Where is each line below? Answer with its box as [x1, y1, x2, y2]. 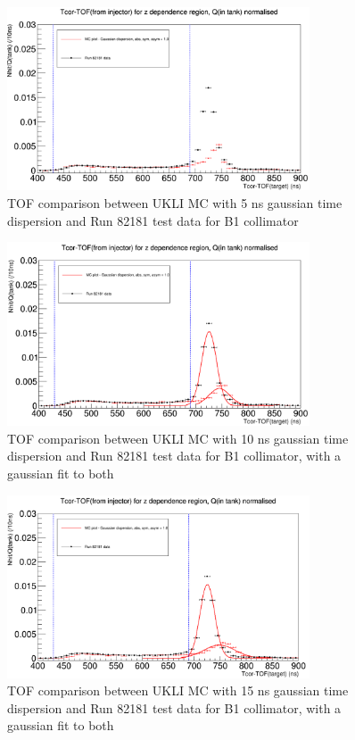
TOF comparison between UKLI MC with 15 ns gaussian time [7, 681, 349, 700]
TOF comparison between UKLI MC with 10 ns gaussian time [7, 428, 349, 447]
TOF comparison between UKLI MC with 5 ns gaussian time [7, 193, 343, 212]
